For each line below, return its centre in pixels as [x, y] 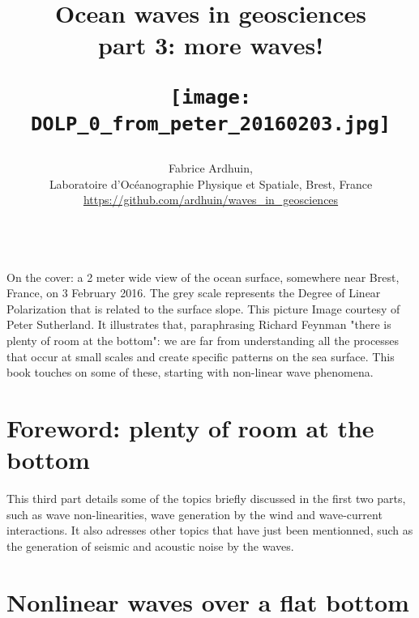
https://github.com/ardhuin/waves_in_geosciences [211, 200]
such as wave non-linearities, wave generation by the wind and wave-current [195, 514]
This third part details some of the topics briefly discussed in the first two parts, [206, 499]
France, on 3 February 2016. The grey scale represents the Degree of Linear [194, 293]
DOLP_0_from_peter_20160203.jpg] [211, 124]
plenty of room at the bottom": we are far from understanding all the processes [203, 340]
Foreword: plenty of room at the [190, 427]
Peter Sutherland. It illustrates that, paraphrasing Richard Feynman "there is [199, 324]
